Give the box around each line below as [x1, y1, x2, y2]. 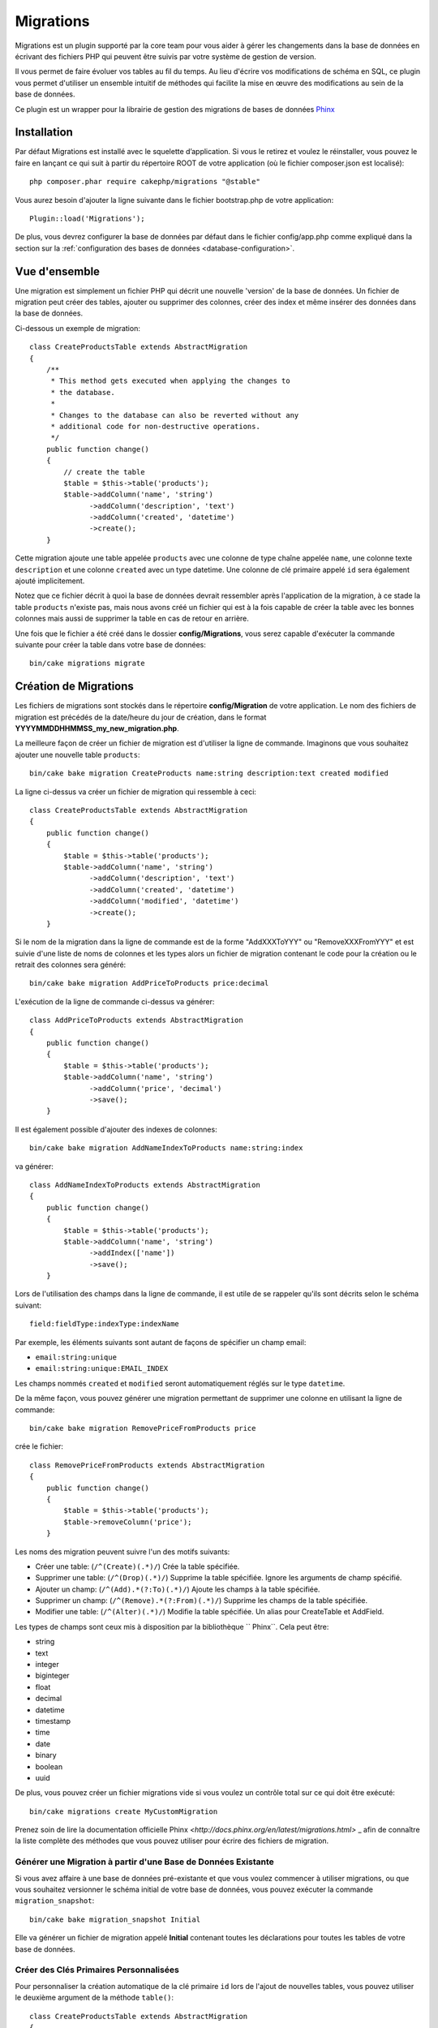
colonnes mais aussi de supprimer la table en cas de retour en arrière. [15, 613, 249, 624]
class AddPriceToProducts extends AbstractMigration [29, 1016, 243, 1025]
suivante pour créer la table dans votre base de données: [15, 639, 207, 649]
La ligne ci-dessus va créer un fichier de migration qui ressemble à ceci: [15, 787, 257, 797]
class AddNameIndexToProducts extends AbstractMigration [29, 1180, 261, 1189]
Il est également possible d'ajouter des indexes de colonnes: [15, 1124, 218, 1134]
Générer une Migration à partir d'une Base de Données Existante [15, 1856, 275, 1867]
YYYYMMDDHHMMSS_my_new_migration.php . [15, 724, 179, 733]
